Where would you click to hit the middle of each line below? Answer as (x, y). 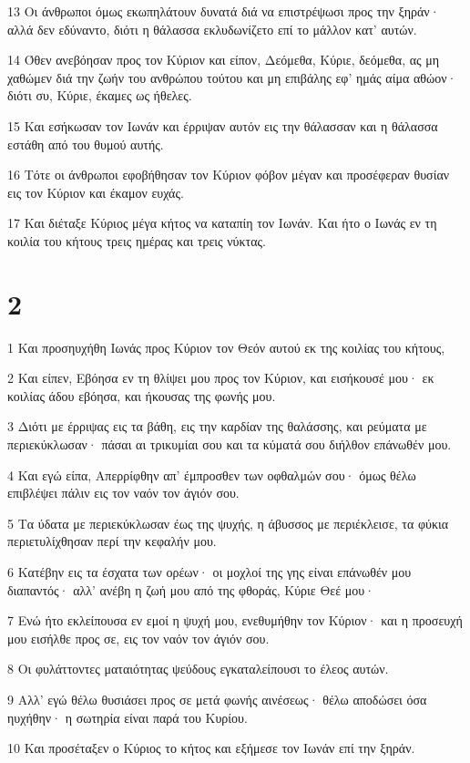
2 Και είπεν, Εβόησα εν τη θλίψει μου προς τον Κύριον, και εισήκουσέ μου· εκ (221, 378)
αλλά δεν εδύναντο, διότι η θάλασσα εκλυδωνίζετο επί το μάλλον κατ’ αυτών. (212, 29)
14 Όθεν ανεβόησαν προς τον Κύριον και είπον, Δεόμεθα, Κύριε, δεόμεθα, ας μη (224, 60)
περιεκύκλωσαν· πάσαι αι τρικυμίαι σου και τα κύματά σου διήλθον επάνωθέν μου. (230, 444)
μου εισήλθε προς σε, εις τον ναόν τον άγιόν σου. (138, 638)
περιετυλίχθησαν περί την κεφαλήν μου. (112, 541)
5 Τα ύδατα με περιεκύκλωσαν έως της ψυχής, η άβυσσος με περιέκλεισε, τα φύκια (228, 523)
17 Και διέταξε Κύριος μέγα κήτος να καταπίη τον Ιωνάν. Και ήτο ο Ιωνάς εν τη (222, 223)
